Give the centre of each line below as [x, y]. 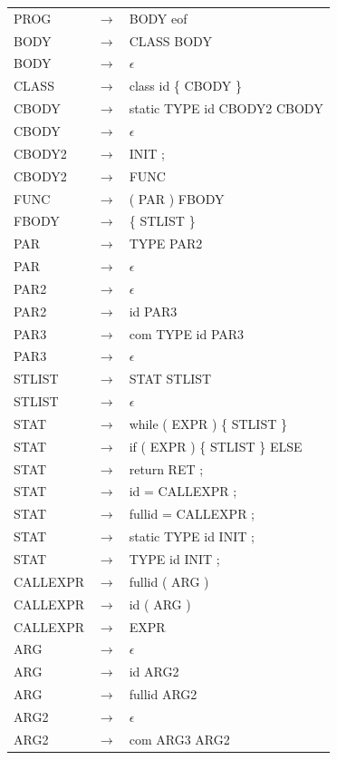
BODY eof [158, 18]
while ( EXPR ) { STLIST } [208, 423]
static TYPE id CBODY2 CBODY [226, 108]
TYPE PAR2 [166, 244]
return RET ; [166, 468]
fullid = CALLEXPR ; [192, 514]
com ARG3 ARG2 [179, 739]
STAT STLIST [170, 379]
